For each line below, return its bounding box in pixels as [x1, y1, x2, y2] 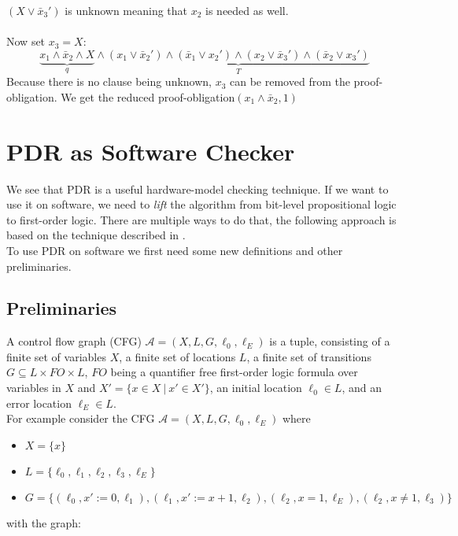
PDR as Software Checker [6, 135, 295, 167]
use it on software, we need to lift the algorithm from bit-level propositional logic [6, 196, 397, 213]
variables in [6, 379, 61, 396]
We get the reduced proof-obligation [61, 88, 235, 105]
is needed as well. [205, 2, 289, 18]
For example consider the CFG [6, 410, 155, 427]
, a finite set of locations [119, 348, 236, 364]
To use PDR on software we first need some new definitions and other [6, 242, 343, 258]
